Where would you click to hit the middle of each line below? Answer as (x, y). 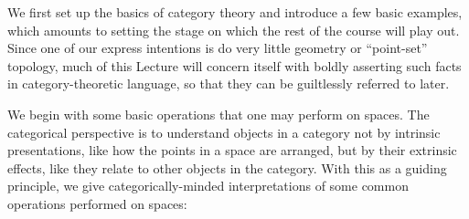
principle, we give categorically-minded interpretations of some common (208, 186)
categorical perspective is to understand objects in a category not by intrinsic (224, 132)
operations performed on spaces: (97, 203)
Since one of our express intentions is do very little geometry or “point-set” (218, 48)
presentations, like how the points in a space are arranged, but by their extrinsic (232, 150)
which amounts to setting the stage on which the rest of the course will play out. (234, 30)
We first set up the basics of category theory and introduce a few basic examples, (235, 12)
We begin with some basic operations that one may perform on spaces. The (219, 114)
